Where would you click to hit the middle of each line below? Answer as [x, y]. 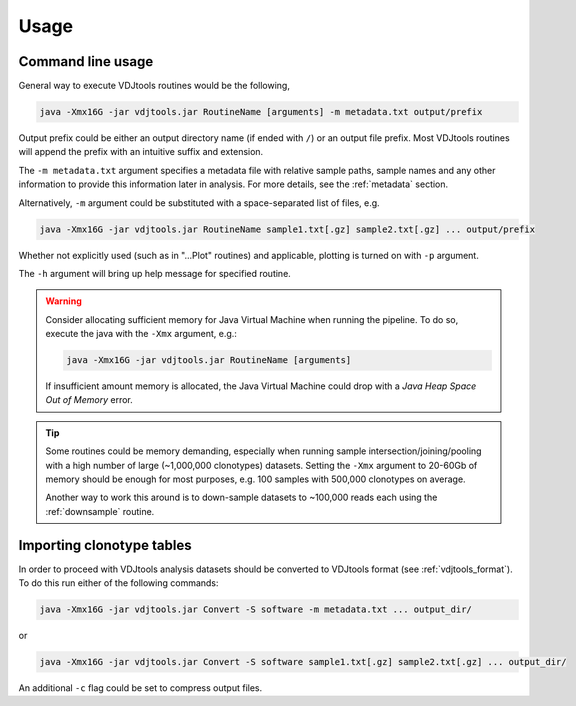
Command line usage [86, 61]
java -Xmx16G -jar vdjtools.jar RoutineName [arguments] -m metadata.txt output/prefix [261, 112]
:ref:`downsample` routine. [100, 511]
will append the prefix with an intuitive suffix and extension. [141, 152]
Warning [63, 301]
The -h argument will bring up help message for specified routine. [155, 273]
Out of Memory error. [89, 400]
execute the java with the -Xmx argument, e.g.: [141, 334]
